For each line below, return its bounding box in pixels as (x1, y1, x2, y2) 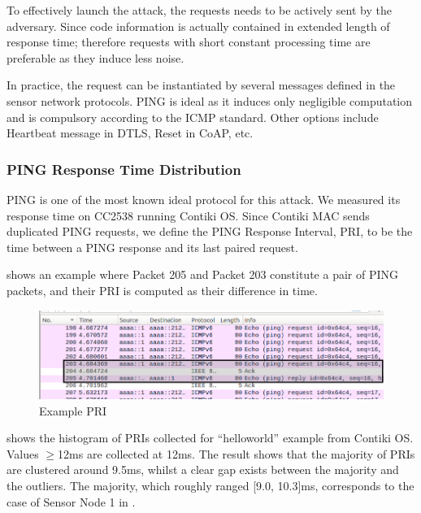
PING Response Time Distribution (7, 159, 241, 179)
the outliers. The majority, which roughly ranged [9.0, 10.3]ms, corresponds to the (7, 477, 414, 494)
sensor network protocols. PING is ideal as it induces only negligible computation (7, 92, 413, 109)
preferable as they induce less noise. (7, 49, 184, 66)
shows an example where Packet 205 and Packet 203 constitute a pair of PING (7, 266, 398, 283)
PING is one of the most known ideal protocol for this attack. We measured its (7, 190, 401, 207)
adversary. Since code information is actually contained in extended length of (7, 17, 390, 34)
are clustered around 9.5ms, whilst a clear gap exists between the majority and (7, 461, 399, 478)
